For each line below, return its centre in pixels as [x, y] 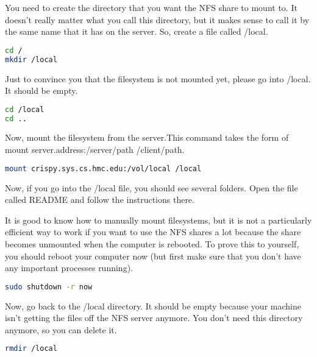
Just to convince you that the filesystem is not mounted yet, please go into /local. [158, 78]
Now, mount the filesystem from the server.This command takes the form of [147, 137]
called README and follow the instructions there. [100, 200]
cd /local [25, 109]
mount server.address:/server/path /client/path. [95, 150]
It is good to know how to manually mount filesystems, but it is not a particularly [158, 220]
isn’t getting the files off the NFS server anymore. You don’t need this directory [154, 318]
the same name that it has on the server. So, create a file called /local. [137, 31]
